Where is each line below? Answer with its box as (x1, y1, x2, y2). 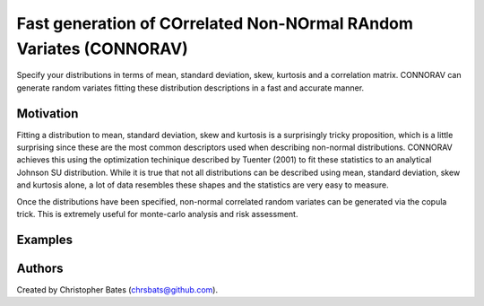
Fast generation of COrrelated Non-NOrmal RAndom (16, 13, 414, 33)
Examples (16, 232, 73, 247)
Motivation (16, 106, 79, 121)
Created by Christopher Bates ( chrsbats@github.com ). (16, 284, 219, 295)
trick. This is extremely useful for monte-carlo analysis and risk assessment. (16, 208, 298, 219)
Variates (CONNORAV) (16, 39, 188, 58)
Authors (16, 260, 64, 275)
